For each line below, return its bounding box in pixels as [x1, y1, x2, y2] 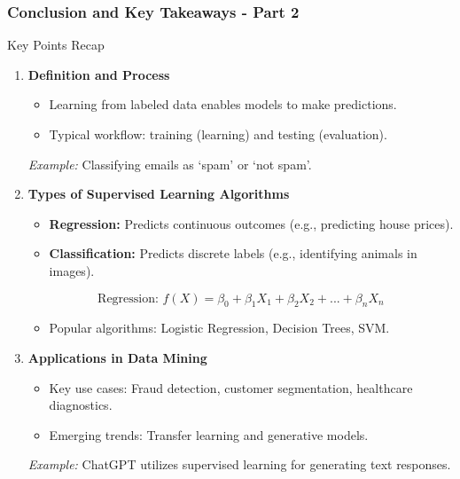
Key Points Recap [7, 35, 105, 54]
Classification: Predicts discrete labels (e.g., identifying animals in [49, 244, 417, 263]
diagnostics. [49, 396, 113, 414]
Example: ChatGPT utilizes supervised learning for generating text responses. [27, 455, 451, 474]
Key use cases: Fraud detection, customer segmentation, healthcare [49, 378, 413, 397]
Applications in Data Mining [27, 348, 207, 366]
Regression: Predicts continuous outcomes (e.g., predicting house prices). [49, 214, 454, 232]
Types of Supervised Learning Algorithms [27, 185, 290, 203]
